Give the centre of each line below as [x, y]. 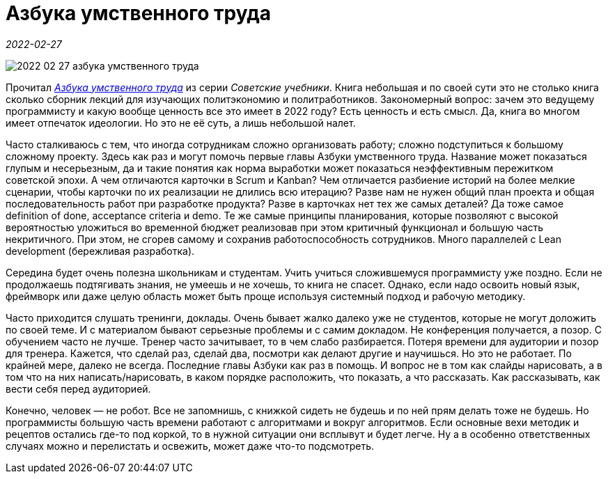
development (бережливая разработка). [100, 251]
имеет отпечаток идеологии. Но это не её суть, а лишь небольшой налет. [181, 123]
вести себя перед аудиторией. [78, 388]
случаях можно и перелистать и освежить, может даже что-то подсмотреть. [190, 446]
